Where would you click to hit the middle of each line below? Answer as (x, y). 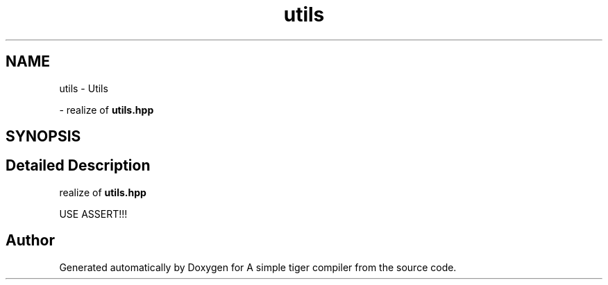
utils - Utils (84, 88)
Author (30, 241)
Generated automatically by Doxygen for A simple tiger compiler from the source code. (258, 267)
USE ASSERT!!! (93, 214)
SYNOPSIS (43, 137)
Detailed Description (78, 166)
